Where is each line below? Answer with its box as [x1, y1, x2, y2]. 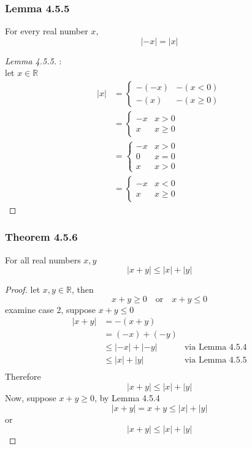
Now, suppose [5, 391, 56, 404]
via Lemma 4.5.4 [184, 343, 247, 352]
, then [71, 283, 94, 296]
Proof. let [5, 283, 40, 296]
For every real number [5, 25, 88, 37]
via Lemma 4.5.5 [184, 356, 247, 365]
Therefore [5, 370, 41, 383]
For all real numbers [5, 253, 81, 266]
